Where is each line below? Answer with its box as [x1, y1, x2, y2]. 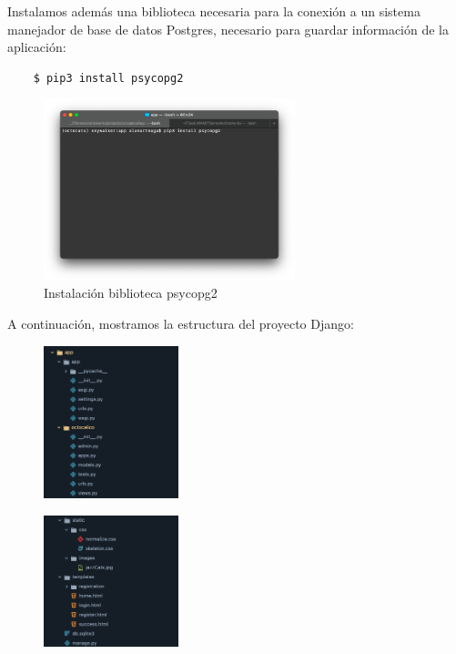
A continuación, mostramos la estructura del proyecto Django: [7, 313, 354, 332]
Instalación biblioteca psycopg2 [44, 283, 218, 302]
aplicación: [7, 37, 66, 56]
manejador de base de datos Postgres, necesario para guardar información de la [7, 19, 450, 38]
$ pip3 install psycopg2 [33, 71, 184, 85]
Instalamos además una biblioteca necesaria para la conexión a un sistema [7, 2, 421, 20]
